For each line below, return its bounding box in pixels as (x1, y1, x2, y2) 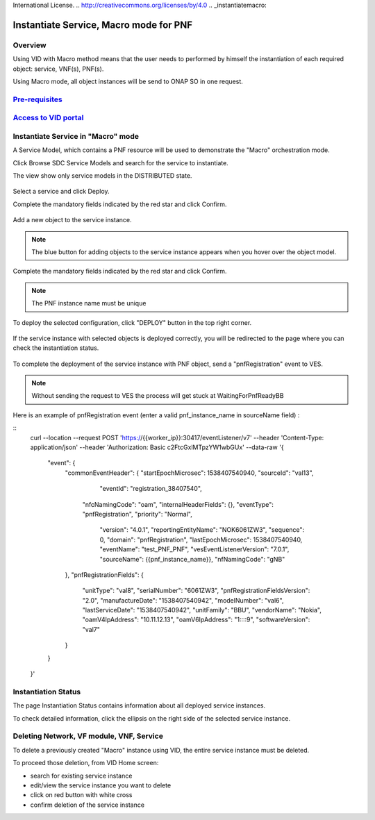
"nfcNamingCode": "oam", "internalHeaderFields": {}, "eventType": (82, 500, 274, 508)
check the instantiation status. (12, 344, 99, 352)
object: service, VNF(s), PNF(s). (12, 65, 104, 73)
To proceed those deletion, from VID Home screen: (12, 759, 159, 767)
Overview (12, 40, 47, 50)
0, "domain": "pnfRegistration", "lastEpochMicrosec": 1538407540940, (99, 535, 303, 544)
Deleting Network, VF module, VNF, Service (12, 731, 163, 741)
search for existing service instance (30, 771, 133, 780)
